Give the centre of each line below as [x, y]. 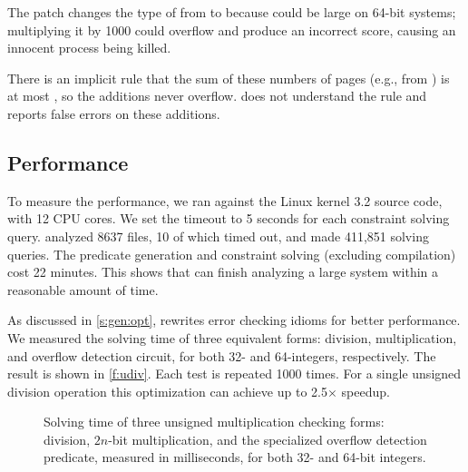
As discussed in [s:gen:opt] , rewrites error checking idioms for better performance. [234, 320]
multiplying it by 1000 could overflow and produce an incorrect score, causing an [232, 29]
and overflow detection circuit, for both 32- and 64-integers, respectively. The [222, 355]
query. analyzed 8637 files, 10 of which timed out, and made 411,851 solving [218, 236]
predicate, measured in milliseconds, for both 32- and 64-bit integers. [235, 457]
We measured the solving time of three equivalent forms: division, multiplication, [232, 337]
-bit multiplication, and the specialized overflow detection [268, 439]
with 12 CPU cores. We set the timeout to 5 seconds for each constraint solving [229, 218]
